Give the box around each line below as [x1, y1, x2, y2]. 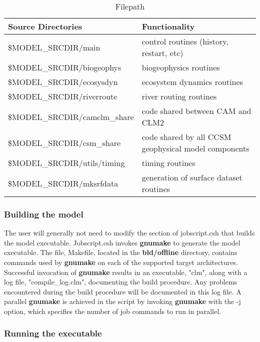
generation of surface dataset [141, 171, 242, 183]
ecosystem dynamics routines [141, 76, 243, 87]
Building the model [4, 207, 83, 220]
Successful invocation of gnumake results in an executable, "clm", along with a [4, 266, 247, 277]
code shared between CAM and [141, 105, 251, 116]
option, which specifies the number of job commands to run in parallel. [4, 305, 221, 316]
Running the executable [4, 327, 102, 339]
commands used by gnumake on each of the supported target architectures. [4, 257, 238, 267]
